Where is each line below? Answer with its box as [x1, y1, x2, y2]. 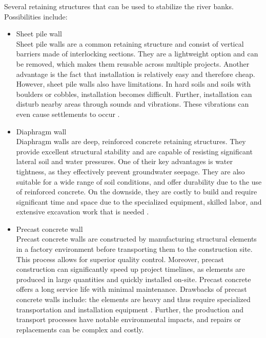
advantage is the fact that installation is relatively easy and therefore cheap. [16, 68, 255, 79]
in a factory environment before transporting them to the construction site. [16, 244, 253, 254]
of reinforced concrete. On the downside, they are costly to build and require [16, 186, 257, 197]
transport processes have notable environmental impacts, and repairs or [16, 314, 241, 325]
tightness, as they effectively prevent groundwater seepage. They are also [16, 166, 245, 176]
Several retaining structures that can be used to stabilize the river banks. [4, 1, 234, 11]
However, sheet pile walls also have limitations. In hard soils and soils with [16, 78, 251, 89]
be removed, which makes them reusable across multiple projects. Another [16, 58, 250, 69]
